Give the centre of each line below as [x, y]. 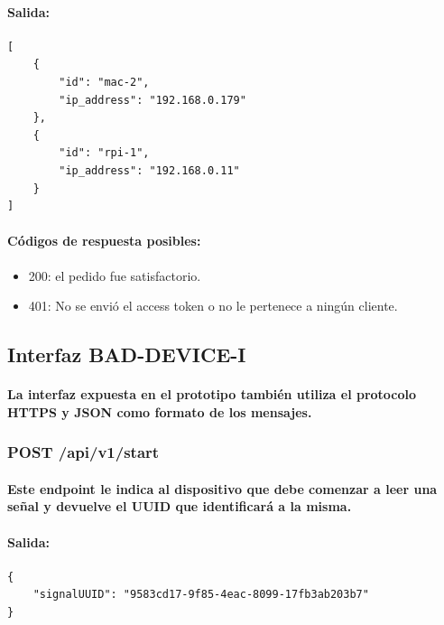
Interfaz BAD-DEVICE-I [127, 354]
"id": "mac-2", [104, 82]
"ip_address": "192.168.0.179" [153, 100]
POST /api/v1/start [83, 452]
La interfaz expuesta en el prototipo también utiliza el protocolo [212, 394]
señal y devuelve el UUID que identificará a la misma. [180, 506]
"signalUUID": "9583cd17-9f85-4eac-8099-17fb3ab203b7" [201, 595]
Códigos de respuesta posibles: [104, 241]
